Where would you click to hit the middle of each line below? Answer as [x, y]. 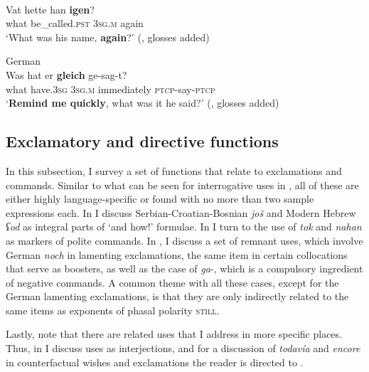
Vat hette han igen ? [50, 9]
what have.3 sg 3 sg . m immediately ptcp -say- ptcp [111, 89]
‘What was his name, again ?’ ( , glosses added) [108, 37]
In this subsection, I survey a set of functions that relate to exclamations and [174, 170]
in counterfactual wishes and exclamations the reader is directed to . [155, 362]
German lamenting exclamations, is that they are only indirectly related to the [177, 296]
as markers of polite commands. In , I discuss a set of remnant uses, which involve [184, 240]
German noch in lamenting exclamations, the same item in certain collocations [177, 254]
